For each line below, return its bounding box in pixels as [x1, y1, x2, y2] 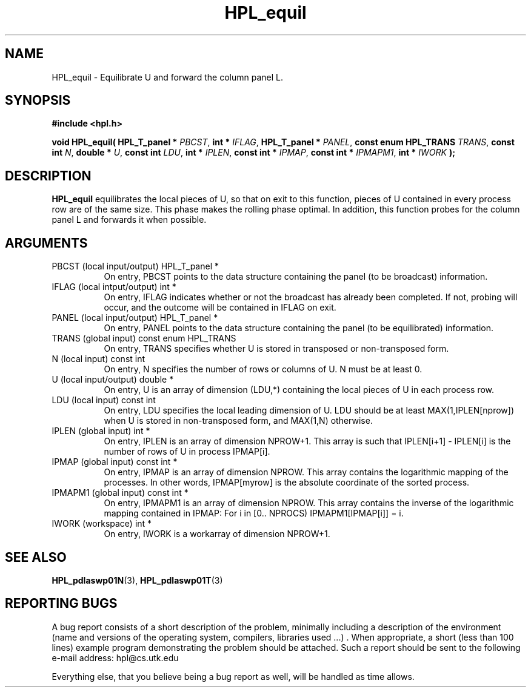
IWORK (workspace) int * [52, 518, 152, 529]
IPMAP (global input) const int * [52, 456, 178, 467]
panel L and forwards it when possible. [52, 214, 207, 225]
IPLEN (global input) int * [52, 426, 150, 437]
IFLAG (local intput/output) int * [52, 282, 176, 292]
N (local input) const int [52, 354, 145, 364]
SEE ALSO [5, 549, 67, 565]
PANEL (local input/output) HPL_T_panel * [52, 312, 218, 323]
